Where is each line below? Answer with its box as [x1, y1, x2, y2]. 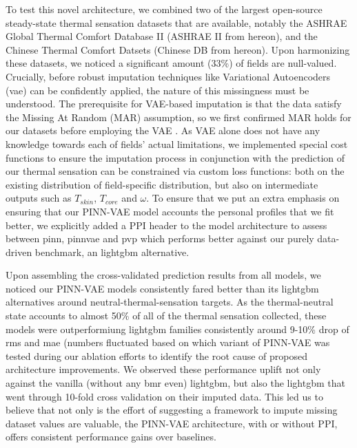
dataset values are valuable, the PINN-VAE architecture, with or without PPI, [6, 416, 338, 430]
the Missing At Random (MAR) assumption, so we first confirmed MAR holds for [6, 109, 351, 124]
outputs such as [6, 191, 72, 205]
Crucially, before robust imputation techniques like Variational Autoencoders [6, 69, 331, 83]
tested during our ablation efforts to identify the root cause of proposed [6, 348, 308, 363]
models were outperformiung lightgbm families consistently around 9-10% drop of [6, 321, 349, 336]
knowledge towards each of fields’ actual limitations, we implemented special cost [6, 136, 348, 151]
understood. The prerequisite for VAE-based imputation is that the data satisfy [6, 96, 342, 111]
